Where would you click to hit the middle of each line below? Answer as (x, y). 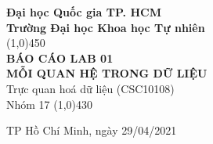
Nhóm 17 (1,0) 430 (50, 104)
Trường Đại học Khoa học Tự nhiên (106, 27)
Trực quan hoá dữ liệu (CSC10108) (90, 88)
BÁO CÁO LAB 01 (60, 58)
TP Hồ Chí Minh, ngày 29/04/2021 (92, 130)
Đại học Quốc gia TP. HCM (84, 12)
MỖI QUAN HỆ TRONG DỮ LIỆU (107, 73)
